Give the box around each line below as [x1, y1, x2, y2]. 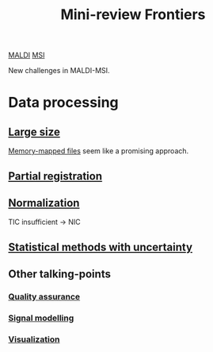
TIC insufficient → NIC [8, 217, 81, 227]
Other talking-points [8, 268, 111, 281]
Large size [8, 125, 61, 138]
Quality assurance [8, 292, 81, 303]
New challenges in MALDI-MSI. [8, 66, 110, 75]
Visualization [8, 334, 60, 345]
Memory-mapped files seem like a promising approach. [8, 146, 189, 156]
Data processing [8, 94, 119, 112]
